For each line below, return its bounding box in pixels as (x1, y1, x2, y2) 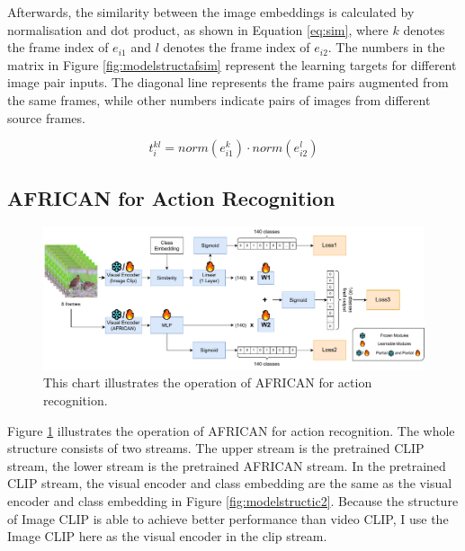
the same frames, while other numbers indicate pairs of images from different (7, 90, 431, 109)
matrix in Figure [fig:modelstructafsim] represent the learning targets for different (7, 55, 457, 74)
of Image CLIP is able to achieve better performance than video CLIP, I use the (7, 509, 449, 528)
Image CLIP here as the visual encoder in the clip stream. (7, 527, 327, 546)
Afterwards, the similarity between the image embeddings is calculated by (7, 3, 415, 21)
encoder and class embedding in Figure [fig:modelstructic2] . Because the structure (7, 491, 459, 510)
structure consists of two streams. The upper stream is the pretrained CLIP (7, 439, 425, 458)
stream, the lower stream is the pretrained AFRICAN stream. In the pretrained (7, 456, 446, 475)
